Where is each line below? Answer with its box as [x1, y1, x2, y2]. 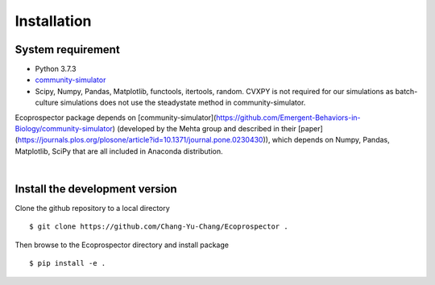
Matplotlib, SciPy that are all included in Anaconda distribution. [14, 146, 223, 156]
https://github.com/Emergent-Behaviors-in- [216, 113, 362, 122]
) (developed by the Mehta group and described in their [112, 124, 297, 134]
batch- [395, 86, 418, 96]
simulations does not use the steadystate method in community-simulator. [60, 97, 306, 108]
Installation [14, 12, 92, 30]
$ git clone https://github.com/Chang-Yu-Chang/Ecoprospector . [29, 222, 289, 231]
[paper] [298, 124, 324, 134]
